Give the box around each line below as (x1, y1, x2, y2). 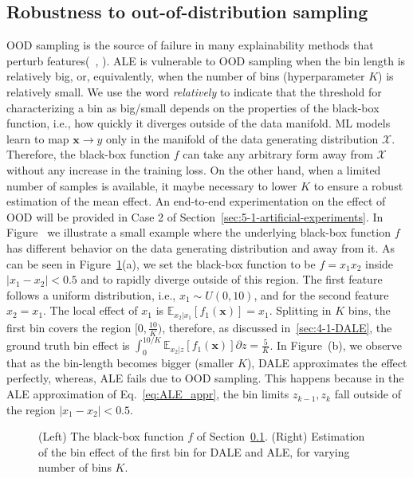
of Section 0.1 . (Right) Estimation (196, 428, 365, 445)
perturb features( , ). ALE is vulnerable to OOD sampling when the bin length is (6, 52, 406, 69)
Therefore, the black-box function (6, 146, 171, 163)
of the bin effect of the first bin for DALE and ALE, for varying (38, 443, 350, 460)
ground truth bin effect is (6, 336, 130, 353)
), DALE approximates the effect (246, 354, 407, 370)
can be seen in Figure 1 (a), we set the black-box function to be (6, 255, 316, 272)
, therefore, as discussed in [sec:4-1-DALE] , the (162, 319, 392, 335)
